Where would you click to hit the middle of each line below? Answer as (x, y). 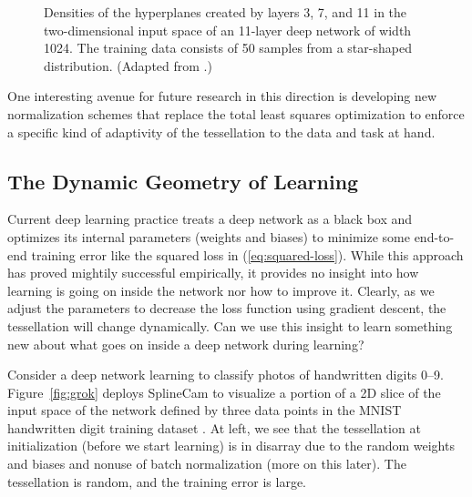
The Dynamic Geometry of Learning (183, 181)
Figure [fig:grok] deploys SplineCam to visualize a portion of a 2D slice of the (224, 392)
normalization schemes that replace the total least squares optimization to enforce (236, 113)
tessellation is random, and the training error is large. (157, 481)
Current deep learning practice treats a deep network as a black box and (210, 219)
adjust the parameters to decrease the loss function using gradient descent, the (227, 308)
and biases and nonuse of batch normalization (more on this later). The (207, 464)
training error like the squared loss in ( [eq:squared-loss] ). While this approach (247, 254)
